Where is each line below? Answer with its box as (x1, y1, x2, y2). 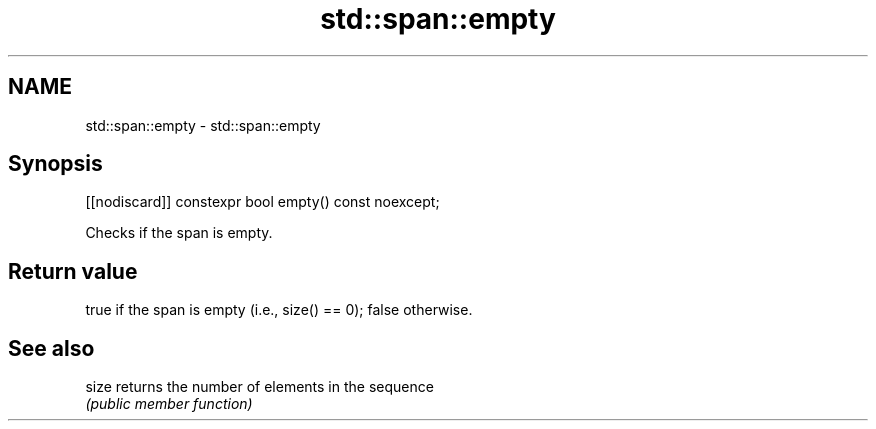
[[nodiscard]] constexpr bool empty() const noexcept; (85, 193, 440, 211)
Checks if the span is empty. (85, 224, 273, 242)
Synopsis (8, 151, 103, 177)
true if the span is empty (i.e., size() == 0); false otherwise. (85, 301, 473, 319)
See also (8, 335, 95, 361)
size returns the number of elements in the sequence (85, 378, 434, 396)
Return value (8, 258, 138, 284)
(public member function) (85, 395, 253, 413)
